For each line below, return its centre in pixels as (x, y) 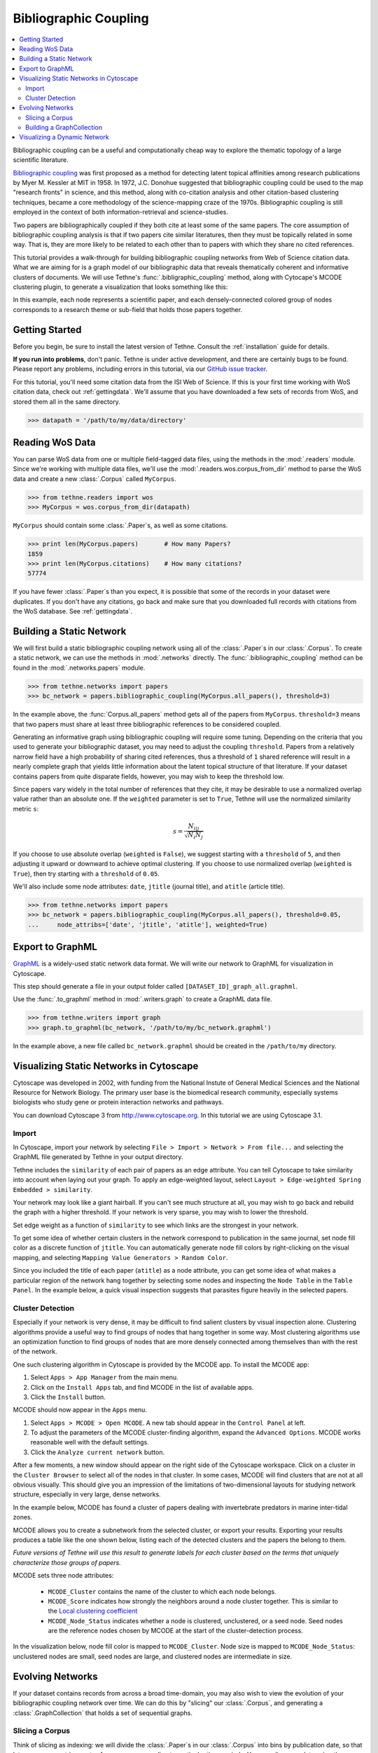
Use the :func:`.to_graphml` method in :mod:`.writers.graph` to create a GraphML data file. (142, 999)
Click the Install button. (68, 1397)
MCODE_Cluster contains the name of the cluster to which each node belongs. (162, 1591)
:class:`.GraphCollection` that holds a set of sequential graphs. (103, 1713)
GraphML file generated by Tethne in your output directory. (98, 1157)
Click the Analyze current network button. (97, 1452)
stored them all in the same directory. (66, 401)
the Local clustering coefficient (93, 1611)
